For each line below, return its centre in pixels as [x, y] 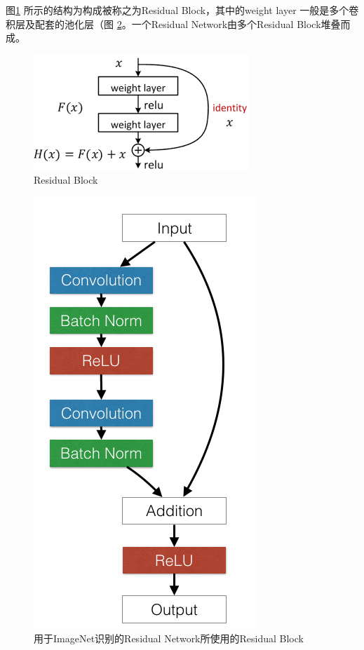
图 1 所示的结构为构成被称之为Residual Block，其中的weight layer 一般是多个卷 [182, 10]
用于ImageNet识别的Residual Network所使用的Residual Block [169, 638]
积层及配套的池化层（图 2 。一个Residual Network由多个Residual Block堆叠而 [178, 23]
